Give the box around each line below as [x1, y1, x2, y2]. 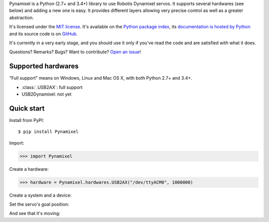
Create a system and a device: [9, 192, 72, 198]
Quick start [9, 104, 45, 112]
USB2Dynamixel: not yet [21, 91, 72, 97]
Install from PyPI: [9, 117, 44, 123]
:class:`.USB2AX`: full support [21, 84, 83, 90]
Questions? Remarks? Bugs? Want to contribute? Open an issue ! [9, 49, 141, 55]
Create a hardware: [9, 166, 49, 172]
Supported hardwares [9, 62, 79, 71]
